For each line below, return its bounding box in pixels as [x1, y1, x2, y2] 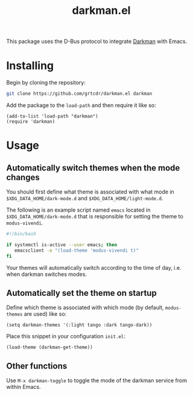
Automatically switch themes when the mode [6, 163, 180, 173]
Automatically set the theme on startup [6, 288, 157, 298]
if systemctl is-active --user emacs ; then [6, 241, 118, 248]
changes [6, 172, 40, 182]
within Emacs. [6, 384, 41, 391]
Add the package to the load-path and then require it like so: [6, 102, 157, 109]
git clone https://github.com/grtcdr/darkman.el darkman [6, 91, 153, 97]
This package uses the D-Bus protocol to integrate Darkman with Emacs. [6, 38, 188, 45]
